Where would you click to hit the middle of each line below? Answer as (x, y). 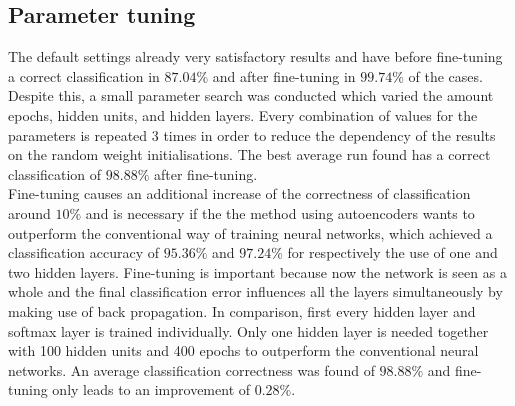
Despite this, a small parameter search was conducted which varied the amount (251, 95)
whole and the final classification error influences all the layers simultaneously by (255, 291)
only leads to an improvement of (151, 389)
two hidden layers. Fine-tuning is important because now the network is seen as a (257, 271)
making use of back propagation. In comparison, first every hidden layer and (242, 310)
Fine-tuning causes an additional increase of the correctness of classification (239, 193)
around (29, 212)
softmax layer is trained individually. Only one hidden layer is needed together (248, 330)
